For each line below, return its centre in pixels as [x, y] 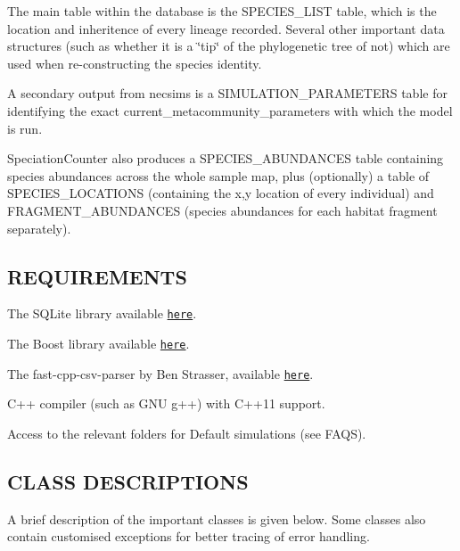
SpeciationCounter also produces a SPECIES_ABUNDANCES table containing [226, 158]
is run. [25, 128]
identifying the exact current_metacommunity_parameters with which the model [230, 110]
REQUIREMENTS [97, 276]
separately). [39, 228]
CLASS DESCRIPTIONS [128, 481]
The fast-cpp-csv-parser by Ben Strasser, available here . [160, 373]
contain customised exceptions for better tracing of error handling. [189, 536]
